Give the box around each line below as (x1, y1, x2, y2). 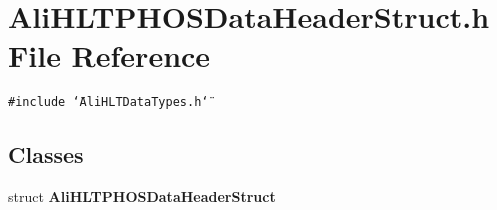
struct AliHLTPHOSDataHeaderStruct (8, 186, 276, 207)
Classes (8, 139, 84, 170)
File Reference (8, 35, 211, 76)
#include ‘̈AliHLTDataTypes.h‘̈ (8, 95, 209, 110)
